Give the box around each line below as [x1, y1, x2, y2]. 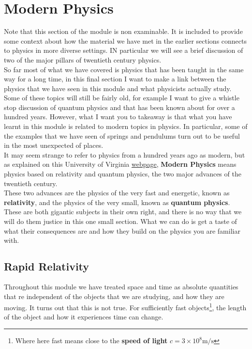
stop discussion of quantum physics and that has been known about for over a [4, 102, 235, 112]
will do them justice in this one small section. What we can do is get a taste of [4, 216, 237, 226]
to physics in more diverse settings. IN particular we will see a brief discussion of [4, 45, 243, 55]
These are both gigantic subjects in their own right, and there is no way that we [4, 206, 242, 217]
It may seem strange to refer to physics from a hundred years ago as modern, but [4, 149, 245, 159]
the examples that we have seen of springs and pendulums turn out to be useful [4, 130, 240, 141]
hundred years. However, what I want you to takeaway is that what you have [4, 111, 232, 122]
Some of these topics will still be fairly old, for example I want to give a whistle [4, 93, 239, 103]
